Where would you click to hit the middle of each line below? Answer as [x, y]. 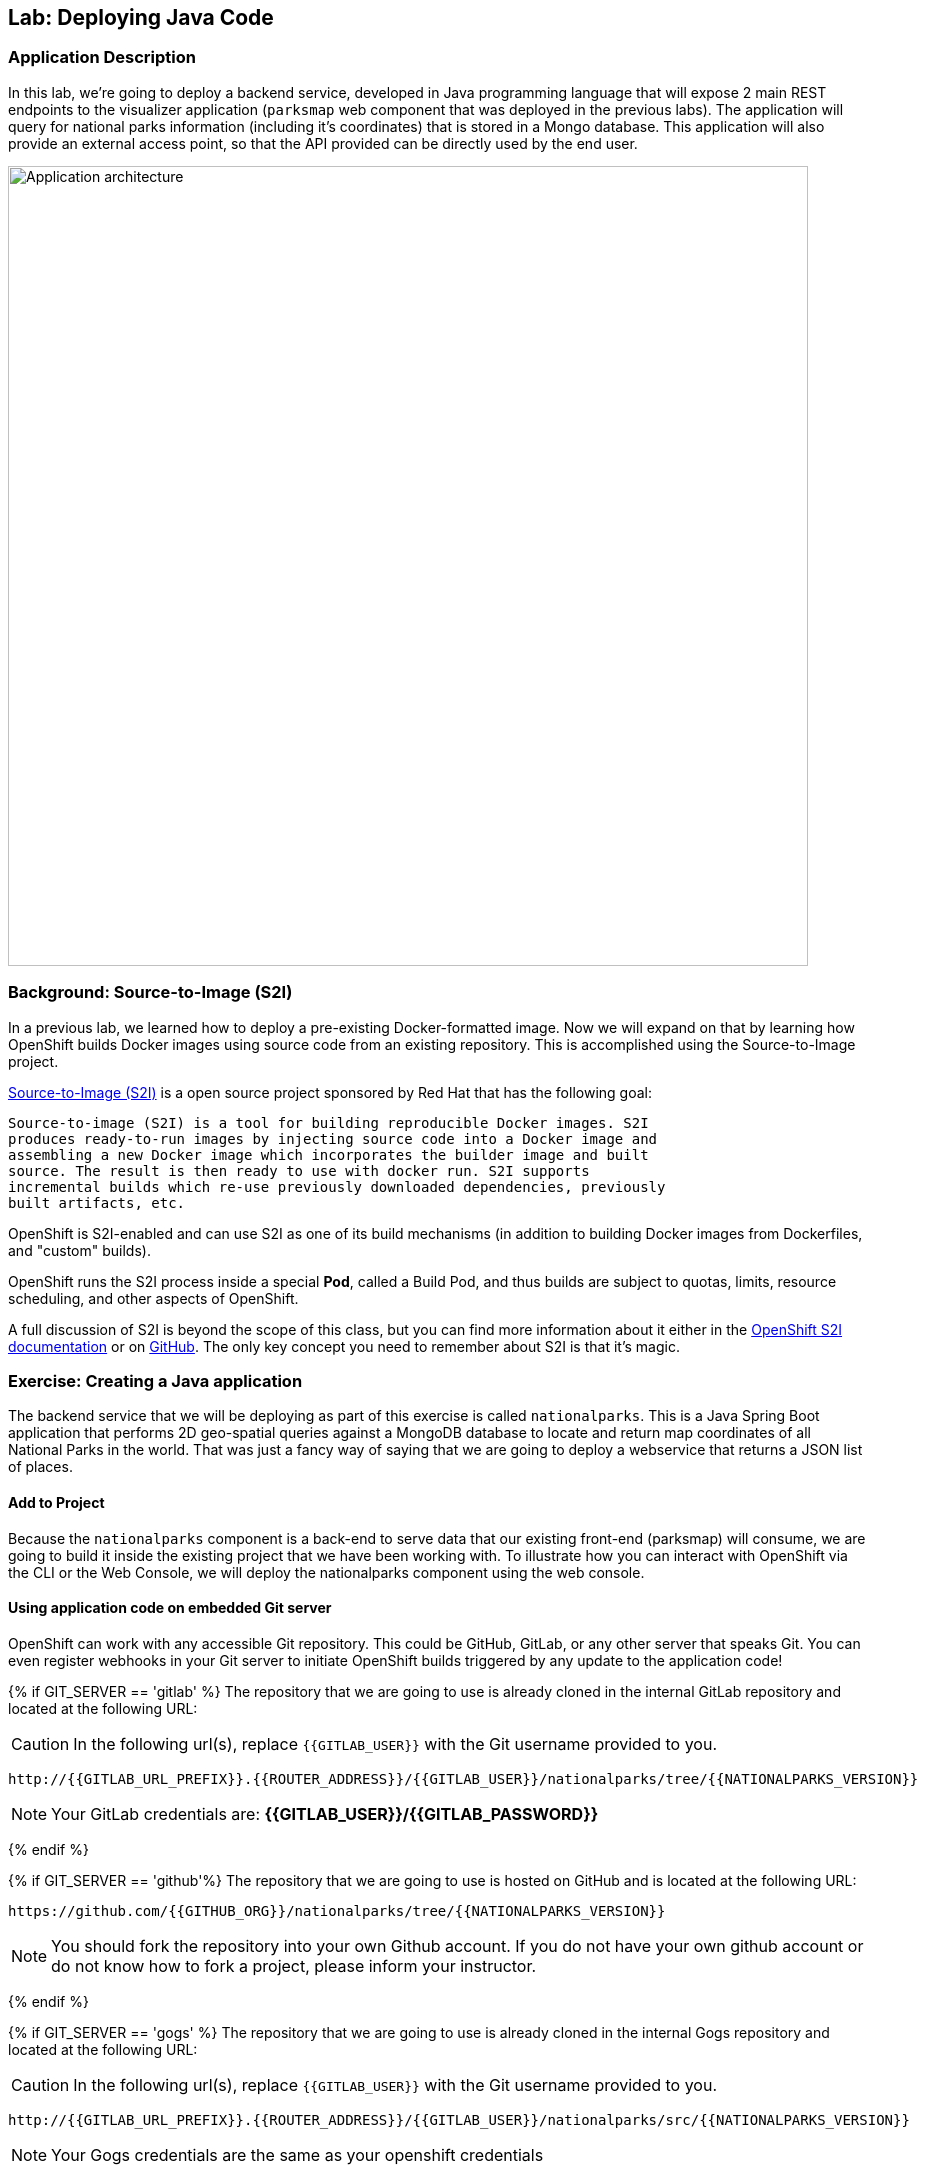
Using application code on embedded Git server [170, 1608]
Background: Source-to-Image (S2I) [150, 992]
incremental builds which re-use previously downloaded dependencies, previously [337, 1186]
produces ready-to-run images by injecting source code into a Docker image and [333, 1138]
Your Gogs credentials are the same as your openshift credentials [297, 2154]
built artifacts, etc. [97, 1202]
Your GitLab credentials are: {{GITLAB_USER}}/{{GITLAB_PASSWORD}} [325, 1813]
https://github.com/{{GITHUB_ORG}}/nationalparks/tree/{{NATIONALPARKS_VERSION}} [337, 1910]
